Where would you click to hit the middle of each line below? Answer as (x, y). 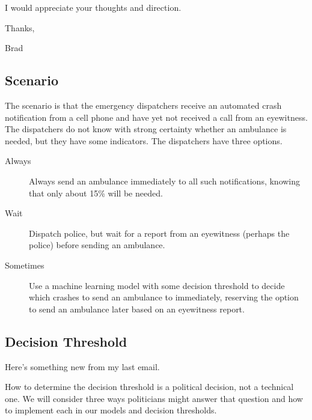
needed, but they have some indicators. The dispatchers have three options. (144, 140)
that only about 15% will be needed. (96, 193)
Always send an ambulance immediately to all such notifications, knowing (165, 181)
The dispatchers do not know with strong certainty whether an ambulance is (146, 129)
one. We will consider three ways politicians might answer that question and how (154, 398)
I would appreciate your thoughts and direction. (93, 7)
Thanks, (20, 27)
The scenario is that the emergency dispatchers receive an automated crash (143, 105)
